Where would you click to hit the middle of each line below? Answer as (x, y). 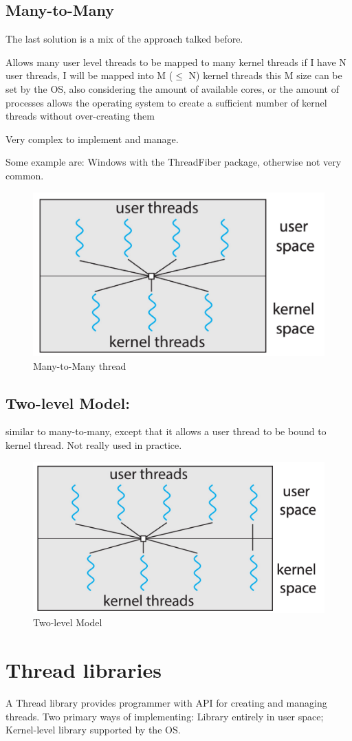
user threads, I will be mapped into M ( (89, 75)
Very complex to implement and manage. (92, 139)
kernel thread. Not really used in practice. (94, 444)
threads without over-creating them (80, 116)
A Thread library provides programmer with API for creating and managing (166, 702)
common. (25, 175)
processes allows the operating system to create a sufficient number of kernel (166, 102)
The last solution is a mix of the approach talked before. (124, 39)
